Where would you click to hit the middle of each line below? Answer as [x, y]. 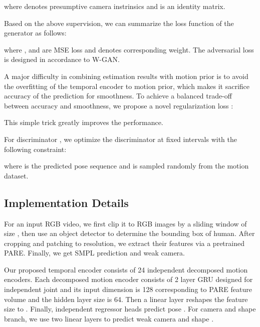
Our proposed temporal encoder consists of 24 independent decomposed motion [126, 269]
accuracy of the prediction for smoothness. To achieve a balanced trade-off [118, 96]
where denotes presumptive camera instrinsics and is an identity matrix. [115, 6]
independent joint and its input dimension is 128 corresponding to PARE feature [128, 289]
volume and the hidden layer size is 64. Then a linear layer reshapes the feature [126, 299]
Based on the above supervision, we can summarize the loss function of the [119, 23]
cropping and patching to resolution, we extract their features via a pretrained [124, 243]
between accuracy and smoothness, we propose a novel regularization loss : [119, 105]
